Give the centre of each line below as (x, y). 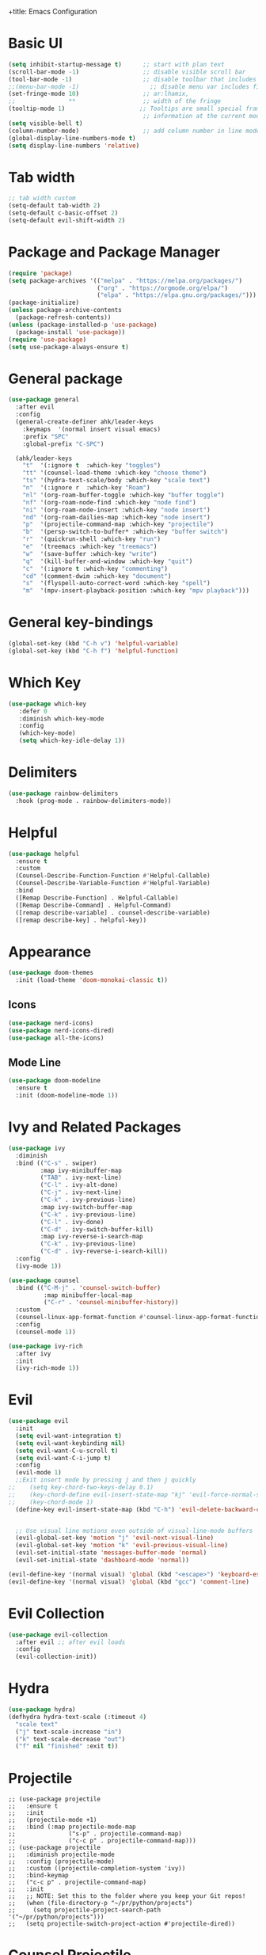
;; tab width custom (42, 198)
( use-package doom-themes (51, 973)
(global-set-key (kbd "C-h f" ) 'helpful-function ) (93, 651)
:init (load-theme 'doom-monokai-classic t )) (92, 980)
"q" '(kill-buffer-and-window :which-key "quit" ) (108, 561)
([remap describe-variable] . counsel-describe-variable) (113, 913)
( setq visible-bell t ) (46, 123)
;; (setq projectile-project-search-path (84, 1910)
